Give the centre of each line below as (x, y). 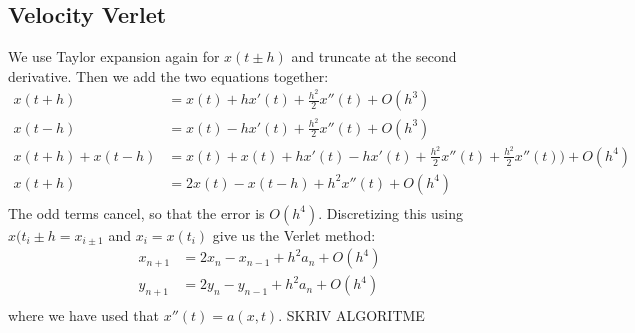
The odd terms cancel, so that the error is (136, 212)
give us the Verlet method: (294, 234)
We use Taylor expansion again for (114, 56)
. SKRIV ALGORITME (351, 315)
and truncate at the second (374, 56)
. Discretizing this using (390, 212)
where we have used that (83, 315)
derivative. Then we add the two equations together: (168, 75)
